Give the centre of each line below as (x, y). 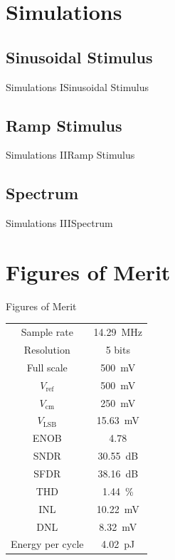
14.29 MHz (118, 332)
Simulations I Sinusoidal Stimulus (77, 86)
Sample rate (47, 332)
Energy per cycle (47, 544)
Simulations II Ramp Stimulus (70, 155)
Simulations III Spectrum (59, 223)
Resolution (47, 350)
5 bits (118, 350)
